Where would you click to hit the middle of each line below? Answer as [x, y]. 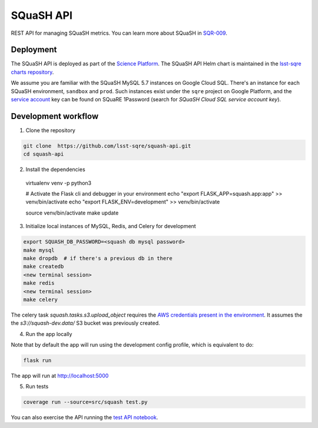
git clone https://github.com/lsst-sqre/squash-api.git [107, 146]
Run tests [37, 387]
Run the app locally [49, 334]
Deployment [34, 50]
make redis [39, 283]
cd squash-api [44, 154]
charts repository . [32, 72]
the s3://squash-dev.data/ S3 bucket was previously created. [85, 323]
